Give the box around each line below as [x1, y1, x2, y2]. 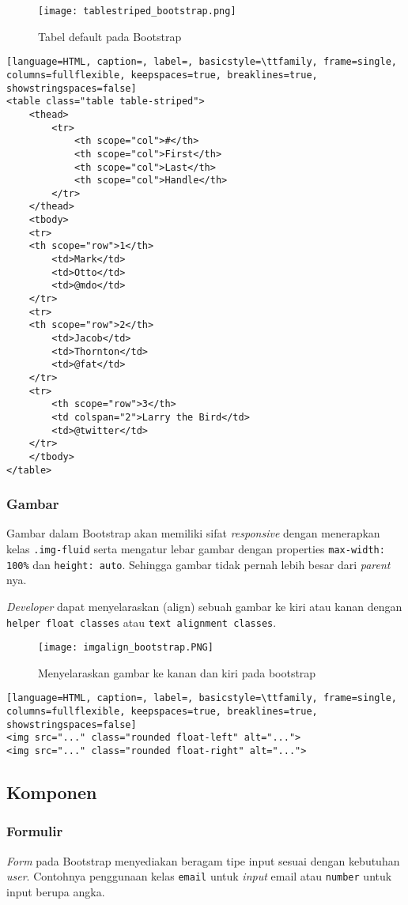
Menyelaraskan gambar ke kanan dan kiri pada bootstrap [38, 664, 316, 681]
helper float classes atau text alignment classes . [6, 613, 277, 630]
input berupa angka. [6, 884, 105, 899]
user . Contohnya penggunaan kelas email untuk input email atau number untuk [6, 868, 392, 884]
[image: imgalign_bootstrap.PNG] [38, 642, 213, 654]
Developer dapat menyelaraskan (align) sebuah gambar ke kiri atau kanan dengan [6, 598, 402, 614]
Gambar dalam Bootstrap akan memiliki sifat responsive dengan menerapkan [6, 525, 380, 541]
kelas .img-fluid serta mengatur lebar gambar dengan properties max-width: [6, 541, 385, 557]
